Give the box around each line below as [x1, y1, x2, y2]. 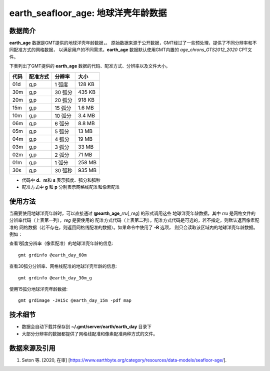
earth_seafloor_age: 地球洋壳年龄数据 [9, 8, 167, 19]
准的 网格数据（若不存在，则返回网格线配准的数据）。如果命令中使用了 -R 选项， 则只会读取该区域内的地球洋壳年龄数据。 [9, 224, 258, 230]
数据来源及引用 [9, 343, 55, 352]
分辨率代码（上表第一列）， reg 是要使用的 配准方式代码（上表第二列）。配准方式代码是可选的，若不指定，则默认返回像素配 [9, 217, 259, 223]
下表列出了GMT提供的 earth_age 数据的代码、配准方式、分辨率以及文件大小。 [9, 63, 170, 69]
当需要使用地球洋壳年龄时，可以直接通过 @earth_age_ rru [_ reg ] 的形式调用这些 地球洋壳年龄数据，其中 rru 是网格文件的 [9, 210, 256, 216]
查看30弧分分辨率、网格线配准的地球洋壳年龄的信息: [9, 263, 117, 269]
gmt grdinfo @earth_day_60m [18, 252, 87, 258]
